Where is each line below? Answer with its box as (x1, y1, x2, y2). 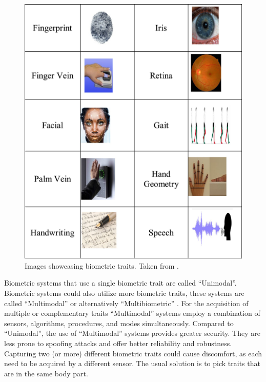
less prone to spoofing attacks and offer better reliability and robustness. (4, 337, 232, 348)
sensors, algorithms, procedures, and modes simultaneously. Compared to (4, 317, 234, 328)
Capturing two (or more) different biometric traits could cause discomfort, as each (4, 348, 262, 358)
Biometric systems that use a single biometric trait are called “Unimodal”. (4, 277, 237, 288)
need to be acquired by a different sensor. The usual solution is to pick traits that (4, 358, 260, 369)
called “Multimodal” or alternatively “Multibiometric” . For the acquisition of (4, 297, 249, 308)
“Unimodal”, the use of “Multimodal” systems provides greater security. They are (4, 328, 260, 338)
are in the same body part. (4, 368, 88, 378)
